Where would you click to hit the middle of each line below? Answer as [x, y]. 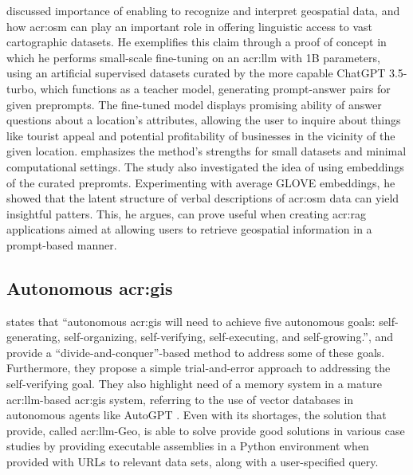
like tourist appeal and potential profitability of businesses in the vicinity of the [201, 135]
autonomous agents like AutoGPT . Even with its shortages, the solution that [197, 415]
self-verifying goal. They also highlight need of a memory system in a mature [194, 384]
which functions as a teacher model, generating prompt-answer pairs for [215, 88]
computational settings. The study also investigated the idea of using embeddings [205, 166]
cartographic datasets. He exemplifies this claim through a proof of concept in [197, 42]
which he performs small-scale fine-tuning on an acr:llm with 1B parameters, [193, 57]
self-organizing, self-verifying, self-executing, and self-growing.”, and [229, 337]
